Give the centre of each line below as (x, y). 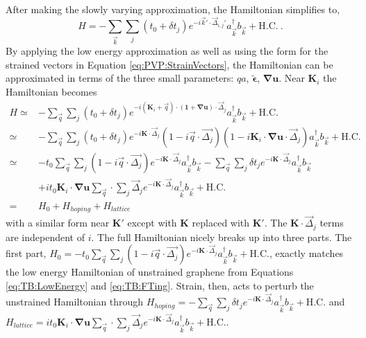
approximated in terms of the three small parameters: (120, 78)
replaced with (221, 223)
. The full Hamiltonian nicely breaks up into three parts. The (222, 237)
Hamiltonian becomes (51, 91)
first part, (26, 253)
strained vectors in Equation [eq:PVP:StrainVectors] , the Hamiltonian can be (169, 64)
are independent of (45, 237)
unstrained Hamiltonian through (75, 302)
